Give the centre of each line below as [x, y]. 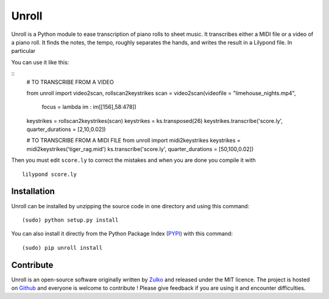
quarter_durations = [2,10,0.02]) [66, 129]
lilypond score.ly [50, 174]
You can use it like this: [40, 62]
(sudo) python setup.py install [70, 220]
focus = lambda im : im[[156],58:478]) [89, 107]
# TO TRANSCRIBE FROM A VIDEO [70, 82]
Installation [33, 192]
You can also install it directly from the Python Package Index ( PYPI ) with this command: [122, 234]
